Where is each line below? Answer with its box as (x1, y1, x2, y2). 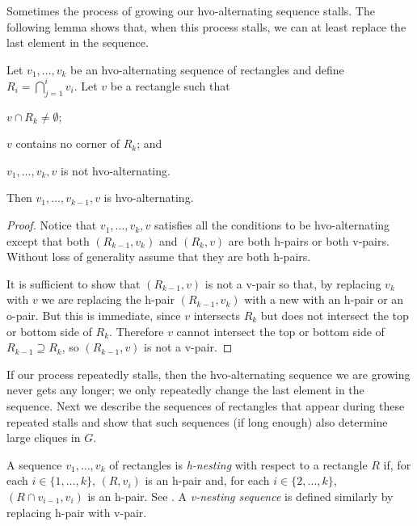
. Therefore (109, 322, 164, 339)
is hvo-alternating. (103, 189, 194, 206)
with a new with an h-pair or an (244, 291, 404, 308)
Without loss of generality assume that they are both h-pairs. (6, 248, 311, 265)
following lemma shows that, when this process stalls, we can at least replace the (6, 18, 406, 35)
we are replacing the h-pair (41, 291, 175, 308)
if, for (383, 456, 411, 473)
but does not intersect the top (260, 307, 409, 324)
